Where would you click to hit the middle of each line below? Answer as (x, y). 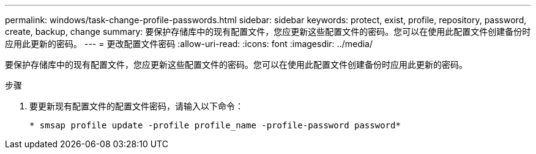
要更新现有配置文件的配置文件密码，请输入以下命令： (136, 106)
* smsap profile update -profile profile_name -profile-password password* (215, 125)
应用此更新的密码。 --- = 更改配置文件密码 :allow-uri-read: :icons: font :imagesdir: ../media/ (189, 44)
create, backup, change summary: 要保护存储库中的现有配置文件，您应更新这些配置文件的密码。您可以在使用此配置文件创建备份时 (268, 31)
